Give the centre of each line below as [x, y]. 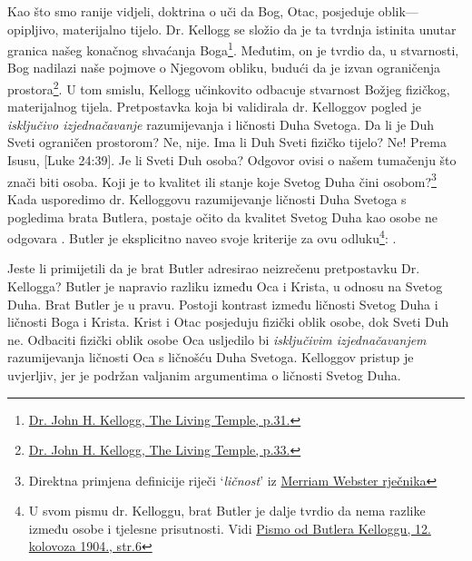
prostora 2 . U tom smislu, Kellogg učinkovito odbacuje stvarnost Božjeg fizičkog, [229, 88]
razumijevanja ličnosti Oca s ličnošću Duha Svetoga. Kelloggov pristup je [211, 357]
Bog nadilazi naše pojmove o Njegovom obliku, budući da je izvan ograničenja [224, 68]
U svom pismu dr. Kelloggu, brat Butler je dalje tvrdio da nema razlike [227, 511]
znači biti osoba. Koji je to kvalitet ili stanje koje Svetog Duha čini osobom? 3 [222, 180]
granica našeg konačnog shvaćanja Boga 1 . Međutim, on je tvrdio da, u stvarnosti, [233, 49]
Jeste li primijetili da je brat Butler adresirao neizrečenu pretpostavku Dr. [214, 268]
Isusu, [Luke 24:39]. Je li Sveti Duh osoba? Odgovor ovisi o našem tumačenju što [232, 160]
